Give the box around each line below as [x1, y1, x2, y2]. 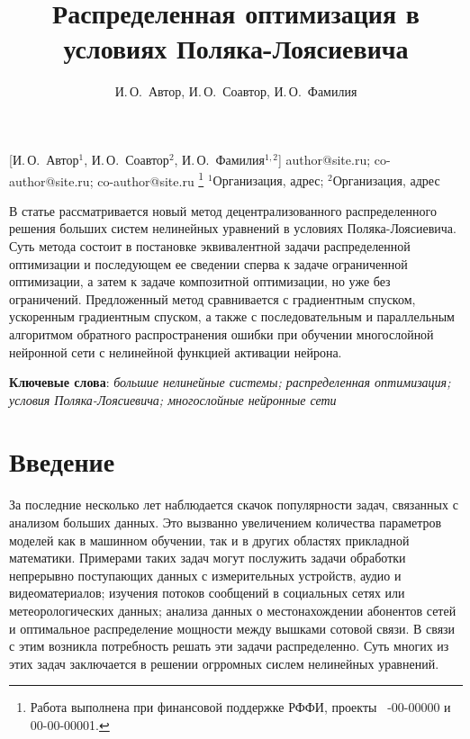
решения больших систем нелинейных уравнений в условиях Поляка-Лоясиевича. [9, 219, 456, 238]
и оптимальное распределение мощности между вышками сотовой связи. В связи [9, 618, 456, 637]
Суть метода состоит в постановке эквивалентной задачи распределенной [9, 236, 411, 255]
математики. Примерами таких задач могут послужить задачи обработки [9, 548, 406, 567]
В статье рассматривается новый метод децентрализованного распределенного [9, 201, 437, 220]
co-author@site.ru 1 [97, 168, 204, 190]
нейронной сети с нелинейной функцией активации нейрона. [9, 342, 342, 361]
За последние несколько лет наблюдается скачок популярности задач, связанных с [9, 495, 458, 514]
